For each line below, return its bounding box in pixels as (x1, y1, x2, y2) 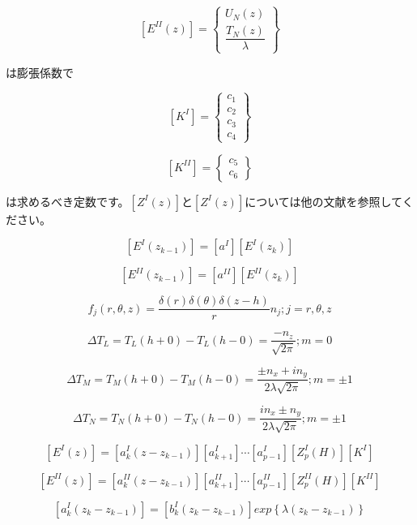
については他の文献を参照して (245, 192, 402, 209)
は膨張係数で (6, 63, 74, 80)
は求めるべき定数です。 (6, 192, 130, 209)
